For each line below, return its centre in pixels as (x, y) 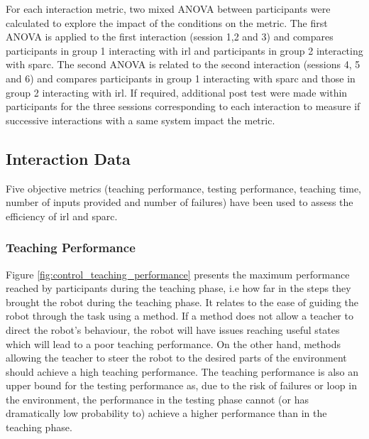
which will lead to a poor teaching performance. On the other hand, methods (173, 343)
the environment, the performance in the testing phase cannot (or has (157, 399)
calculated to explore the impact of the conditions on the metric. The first (167, 22)
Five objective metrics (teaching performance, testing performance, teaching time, (184, 188)
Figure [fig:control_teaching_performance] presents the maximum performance (178, 274)
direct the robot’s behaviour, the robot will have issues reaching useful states (173, 329)
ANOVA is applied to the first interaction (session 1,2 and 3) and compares (170, 37)
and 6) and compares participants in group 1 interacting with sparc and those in (181, 78)
